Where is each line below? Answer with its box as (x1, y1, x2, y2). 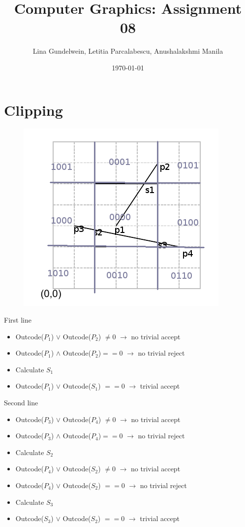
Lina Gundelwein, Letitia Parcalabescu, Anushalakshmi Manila (32, 46, 223, 56)
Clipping (4, 99, 63, 120)
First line (4, 315, 31, 325)
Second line (4, 397, 38, 407)
